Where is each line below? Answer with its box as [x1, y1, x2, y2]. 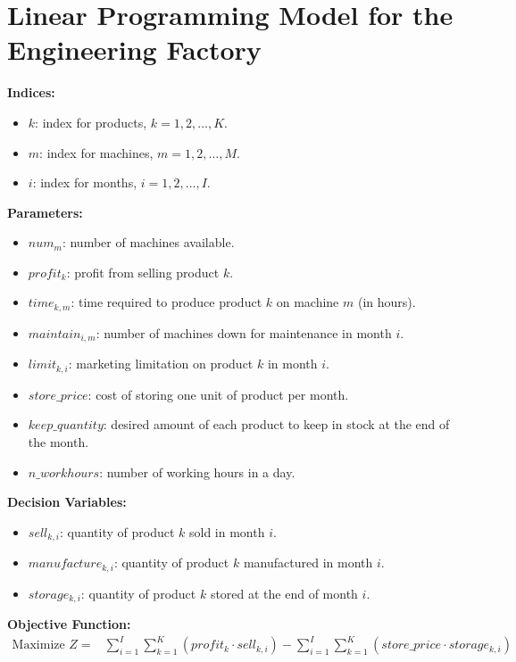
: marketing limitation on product [68, 354, 254, 373]
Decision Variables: [7, 492, 127, 511]
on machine [276, 293, 339, 311]
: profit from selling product [66, 262, 220, 281]
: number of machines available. [62, 233, 235, 252]
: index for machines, [39, 143, 154, 161]
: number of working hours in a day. [99, 462, 295, 481]
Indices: [7, 83, 55, 102]
